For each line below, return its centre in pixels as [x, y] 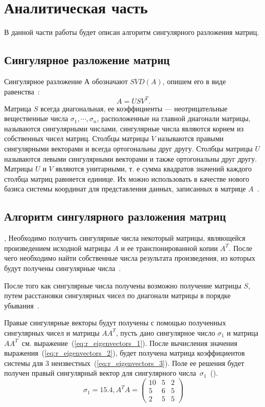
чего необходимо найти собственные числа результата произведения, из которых [130, 258]
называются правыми [191, 138]
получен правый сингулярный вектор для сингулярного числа [100, 373]
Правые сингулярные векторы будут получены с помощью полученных [115, 323]
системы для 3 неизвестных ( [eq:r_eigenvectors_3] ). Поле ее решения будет [124, 363]
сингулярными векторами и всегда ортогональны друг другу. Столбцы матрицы [128, 148]
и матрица [242, 332]
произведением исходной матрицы [58, 248]
